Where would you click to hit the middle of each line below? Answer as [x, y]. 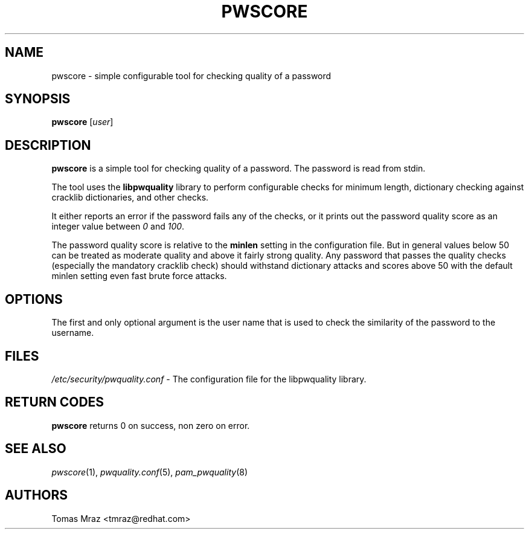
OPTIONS [34, 299]
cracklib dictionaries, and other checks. [130, 198]
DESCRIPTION [48, 145]
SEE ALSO [36, 449]
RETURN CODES [55, 402]
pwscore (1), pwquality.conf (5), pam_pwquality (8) [149, 472]
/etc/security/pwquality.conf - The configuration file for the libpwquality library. [209, 379]
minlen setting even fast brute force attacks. [139, 276]
